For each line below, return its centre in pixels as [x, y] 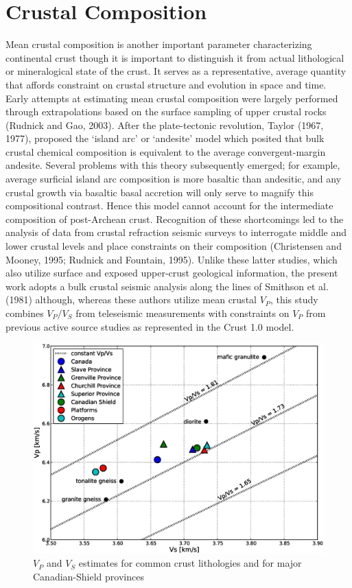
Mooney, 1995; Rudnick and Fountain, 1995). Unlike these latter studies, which [172, 259]
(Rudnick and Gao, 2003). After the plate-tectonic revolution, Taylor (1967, [165, 125]
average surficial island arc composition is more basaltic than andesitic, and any [174, 179]
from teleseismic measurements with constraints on [183, 313]
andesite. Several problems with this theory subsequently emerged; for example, [173, 165]
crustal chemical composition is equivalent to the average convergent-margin [166, 151]
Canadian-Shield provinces [89, 576]
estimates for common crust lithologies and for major [190, 563]
